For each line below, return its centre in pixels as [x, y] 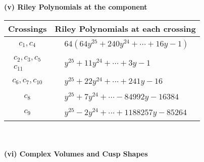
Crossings [28, 28]
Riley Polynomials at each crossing [125, 28]
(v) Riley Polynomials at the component [76, 7]
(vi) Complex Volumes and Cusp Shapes [76, 154]
